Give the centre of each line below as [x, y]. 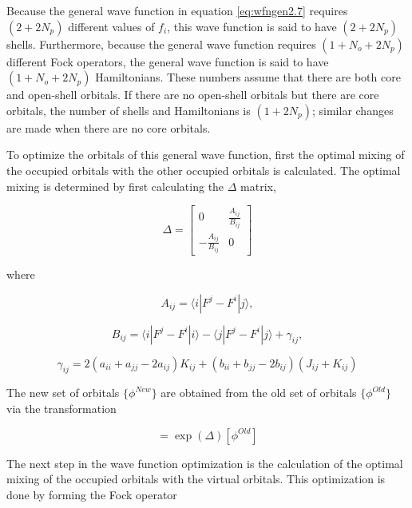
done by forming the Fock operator [92, 494]
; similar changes [353, 110]
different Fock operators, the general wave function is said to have [168, 61]
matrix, [258, 186]
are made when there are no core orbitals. [109, 127]
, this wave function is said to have [252, 26]
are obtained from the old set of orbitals [259, 393]
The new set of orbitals [63, 393]
